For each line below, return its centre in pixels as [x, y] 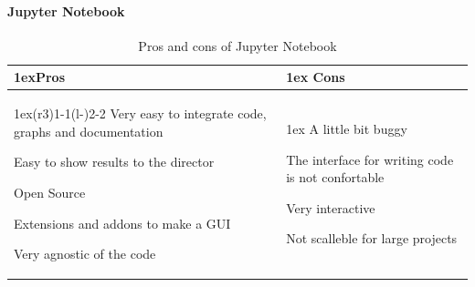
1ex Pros [39, 77]
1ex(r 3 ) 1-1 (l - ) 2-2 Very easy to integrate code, [140, 113]
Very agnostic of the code [85, 254]
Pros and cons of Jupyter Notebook [237, 45]
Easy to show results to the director [114, 162]
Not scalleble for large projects [372, 238]
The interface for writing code [370, 159]
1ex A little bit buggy [347, 129]
